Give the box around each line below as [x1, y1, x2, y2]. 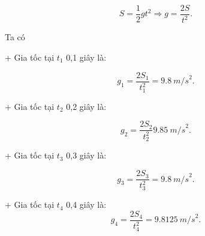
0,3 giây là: [66, 149, 107, 162]
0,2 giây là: [66, 100, 107, 112]
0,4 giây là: [66, 198, 107, 211]
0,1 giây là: [66, 51, 107, 63]
